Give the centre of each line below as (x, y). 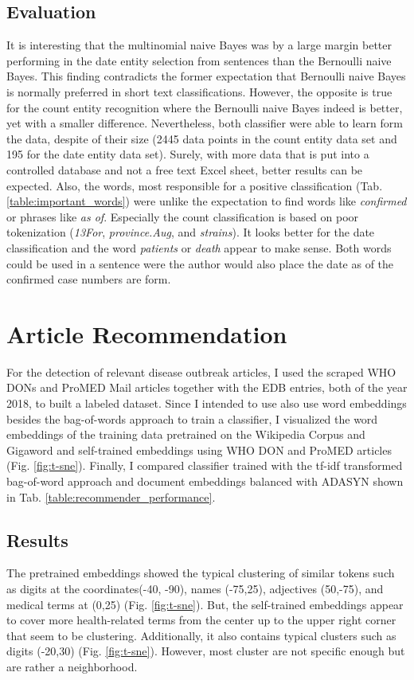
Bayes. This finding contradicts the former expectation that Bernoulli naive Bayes (206, 76)
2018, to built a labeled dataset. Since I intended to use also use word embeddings (207, 403)
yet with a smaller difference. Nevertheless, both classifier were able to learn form (205, 123)
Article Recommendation (147, 333)
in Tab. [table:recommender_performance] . (111, 496)
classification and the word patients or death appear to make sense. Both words (199, 247)
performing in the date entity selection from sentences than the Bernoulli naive (199, 60)
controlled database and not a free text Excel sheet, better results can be (185, 169)
